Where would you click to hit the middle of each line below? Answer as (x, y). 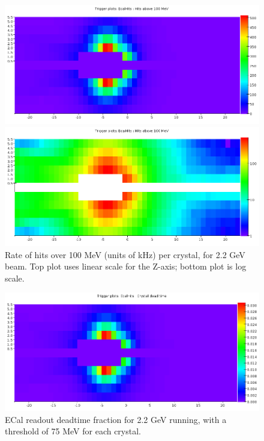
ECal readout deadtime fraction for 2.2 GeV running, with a (116, 419)
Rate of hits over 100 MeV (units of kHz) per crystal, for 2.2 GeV (125, 254)
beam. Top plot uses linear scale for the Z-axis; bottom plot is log (126, 266)
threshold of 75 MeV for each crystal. (73, 431)
